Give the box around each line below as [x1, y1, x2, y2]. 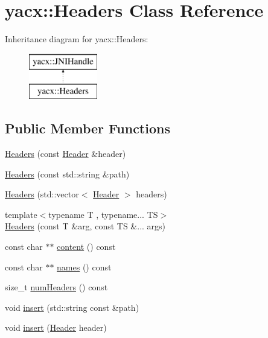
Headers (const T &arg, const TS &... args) [5, 220, 166, 232]
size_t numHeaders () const [5, 281, 108, 293]
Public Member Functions [5, 119, 170, 138]
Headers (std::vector [5, 188, 79, 200]
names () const [57, 260, 112, 273]
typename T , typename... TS [48, 208, 158, 220]
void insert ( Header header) [5, 321, 107, 334]
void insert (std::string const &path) [5, 301, 139, 313]
